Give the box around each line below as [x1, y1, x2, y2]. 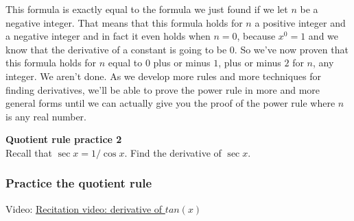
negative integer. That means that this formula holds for [5, 15, 243, 29]
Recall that [5, 145, 52, 159]
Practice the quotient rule [5, 174, 152, 192]
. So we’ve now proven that [234, 42, 349, 56]
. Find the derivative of [124, 145, 222, 159]
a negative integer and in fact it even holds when [5, 29, 211, 43]
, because [237, 29, 276, 43]
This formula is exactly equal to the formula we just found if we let [5, 2, 288, 16]
